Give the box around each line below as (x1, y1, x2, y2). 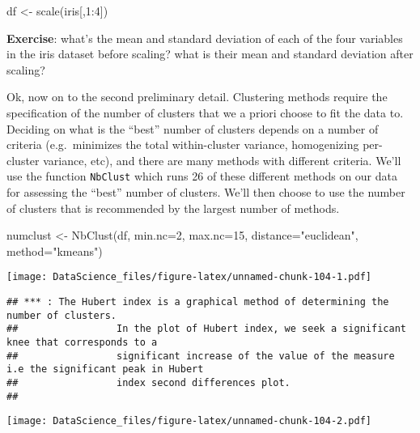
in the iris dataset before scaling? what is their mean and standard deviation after (6, 45, 414, 62)
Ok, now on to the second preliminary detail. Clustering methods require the (6, 88, 388, 105)
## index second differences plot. (6, 376, 291, 388)
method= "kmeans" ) (6, 242, 103, 259)
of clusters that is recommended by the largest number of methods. (6, 199, 340, 216)
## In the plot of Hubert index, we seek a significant (6, 323, 406, 335)
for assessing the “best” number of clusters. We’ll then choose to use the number (6, 184, 405, 200)
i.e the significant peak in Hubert (6, 363, 204, 376)
